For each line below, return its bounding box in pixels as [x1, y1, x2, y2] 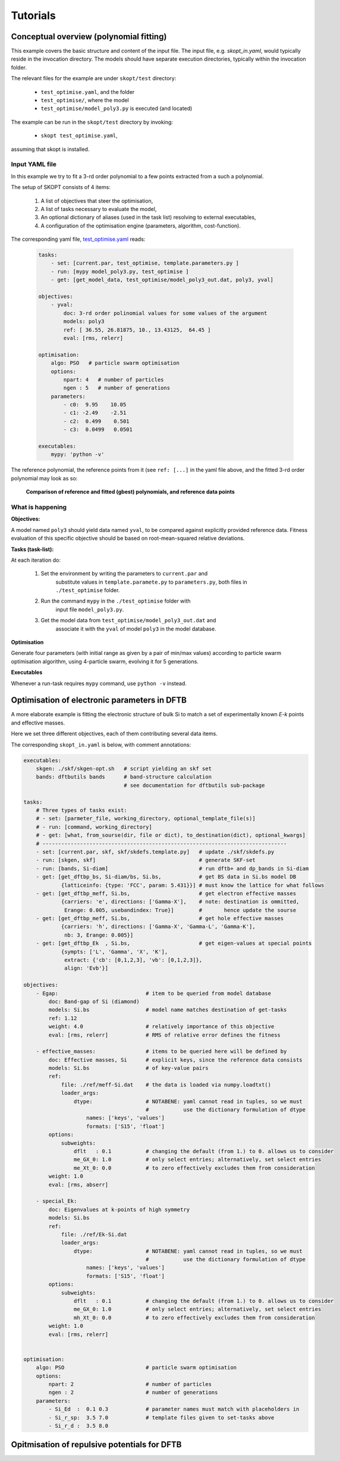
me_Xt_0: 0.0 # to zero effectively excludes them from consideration [73, 1164, 315, 1171]
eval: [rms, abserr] [48, 1181, 109, 1188]
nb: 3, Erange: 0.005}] [64, 931, 134, 939]
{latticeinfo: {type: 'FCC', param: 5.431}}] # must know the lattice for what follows [61, 881, 325, 889]
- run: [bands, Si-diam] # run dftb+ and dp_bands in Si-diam [36, 865, 309, 872]
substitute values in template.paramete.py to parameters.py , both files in [55, 578, 248, 585]
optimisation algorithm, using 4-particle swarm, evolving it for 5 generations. [11, 657, 199, 665]
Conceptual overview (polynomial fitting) [11, 32, 167, 42]
